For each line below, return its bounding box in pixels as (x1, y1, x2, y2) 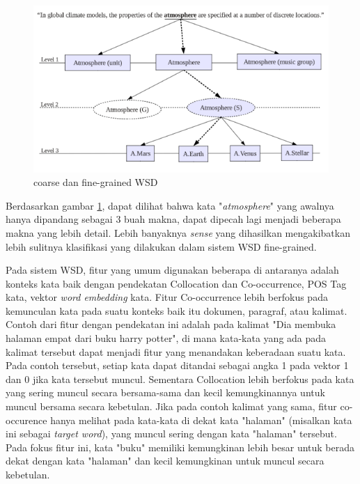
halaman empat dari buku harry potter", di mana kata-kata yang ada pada (6, 331, 327, 345)
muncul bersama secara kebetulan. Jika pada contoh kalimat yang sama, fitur (6, 399, 337, 414)
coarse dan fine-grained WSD (33, 175, 158, 189)
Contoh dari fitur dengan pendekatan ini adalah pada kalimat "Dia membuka (6, 317, 336, 331)
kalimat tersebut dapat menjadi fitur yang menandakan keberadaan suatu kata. (6, 344, 346, 359)
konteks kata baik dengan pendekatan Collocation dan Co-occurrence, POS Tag (6, 276, 347, 290)
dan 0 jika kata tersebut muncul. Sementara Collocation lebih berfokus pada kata (6, 371, 354, 386)
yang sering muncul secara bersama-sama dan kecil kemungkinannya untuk (6, 385, 325, 400)
